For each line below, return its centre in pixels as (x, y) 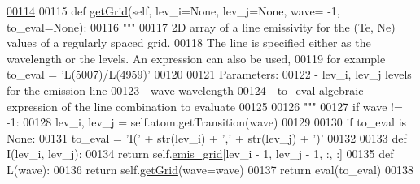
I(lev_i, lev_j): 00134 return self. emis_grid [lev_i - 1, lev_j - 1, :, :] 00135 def (200, 154)
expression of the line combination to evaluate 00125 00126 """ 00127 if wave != (205, 106)
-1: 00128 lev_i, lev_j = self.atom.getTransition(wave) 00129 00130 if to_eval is (207, 122)
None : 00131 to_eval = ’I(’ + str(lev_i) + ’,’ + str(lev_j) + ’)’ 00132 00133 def (207, 137)
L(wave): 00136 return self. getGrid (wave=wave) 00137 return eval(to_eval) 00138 (210, 169)
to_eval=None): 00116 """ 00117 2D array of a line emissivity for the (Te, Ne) (201, 26)
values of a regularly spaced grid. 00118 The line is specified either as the (189, 43)
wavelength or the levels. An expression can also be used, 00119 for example (196, 58)
